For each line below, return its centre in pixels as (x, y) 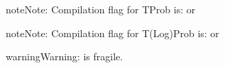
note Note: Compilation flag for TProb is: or (101, 9)
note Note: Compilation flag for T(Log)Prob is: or (112, 33)
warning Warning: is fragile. (65, 56)
